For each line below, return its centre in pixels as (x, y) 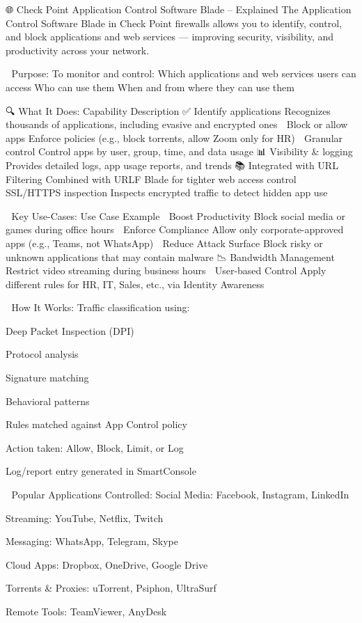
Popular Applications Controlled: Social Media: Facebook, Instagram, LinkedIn (180, 495)
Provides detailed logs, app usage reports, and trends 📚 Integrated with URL (172, 165)
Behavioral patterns (48, 401)
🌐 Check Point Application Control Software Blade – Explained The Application (179, 9)
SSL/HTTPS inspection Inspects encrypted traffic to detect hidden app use (167, 192)
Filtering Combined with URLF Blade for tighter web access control (151, 179)
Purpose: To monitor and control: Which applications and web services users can (184, 73)
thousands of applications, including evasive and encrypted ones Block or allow (177, 124)
